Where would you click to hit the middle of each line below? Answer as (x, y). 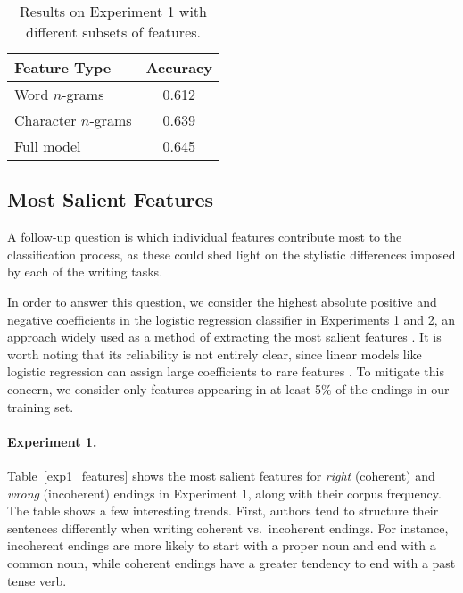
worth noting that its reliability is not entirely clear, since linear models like (215, 354)
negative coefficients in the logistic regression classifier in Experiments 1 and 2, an (231, 319)
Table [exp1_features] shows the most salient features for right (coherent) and (221, 475)
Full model (48, 146)
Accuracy (179, 67)
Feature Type (63, 67)
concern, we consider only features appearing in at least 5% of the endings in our (228, 388)
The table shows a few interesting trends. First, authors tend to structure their (223, 511)
